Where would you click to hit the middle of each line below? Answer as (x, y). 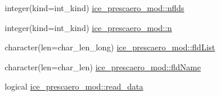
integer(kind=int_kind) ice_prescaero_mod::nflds (94, 8)
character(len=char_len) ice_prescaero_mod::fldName (103, 66)
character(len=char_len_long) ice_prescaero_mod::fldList (110, 47)
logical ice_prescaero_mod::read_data (74, 86)
